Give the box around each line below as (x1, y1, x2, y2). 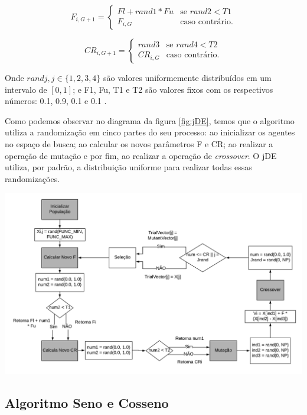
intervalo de (5, 83, 47, 95)
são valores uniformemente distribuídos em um (103, 72, 272, 83)
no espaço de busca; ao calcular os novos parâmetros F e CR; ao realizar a (5, 137, 273, 150)
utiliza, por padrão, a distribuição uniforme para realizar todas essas (5, 161, 252, 173)
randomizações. (5, 172, 60, 184)
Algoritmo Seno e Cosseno (5, 394, 169, 412)
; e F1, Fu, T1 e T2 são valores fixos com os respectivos (73, 83, 273, 95)
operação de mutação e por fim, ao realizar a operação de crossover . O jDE (5, 149, 277, 161)
